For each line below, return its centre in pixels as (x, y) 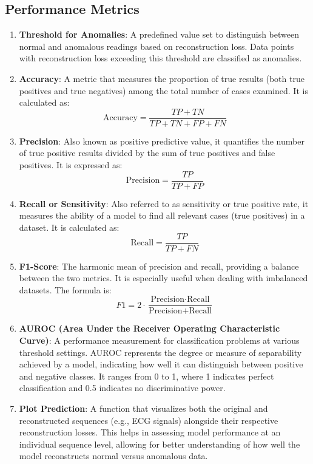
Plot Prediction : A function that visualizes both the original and (143, 408)
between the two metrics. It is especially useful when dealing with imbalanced (163, 278)
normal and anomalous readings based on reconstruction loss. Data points (156, 46)
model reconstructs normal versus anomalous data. (113, 456)
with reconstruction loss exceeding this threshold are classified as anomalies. (160, 58)
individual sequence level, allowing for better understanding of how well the (160, 444)
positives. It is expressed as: (71, 165)
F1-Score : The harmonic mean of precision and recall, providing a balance (159, 266)
